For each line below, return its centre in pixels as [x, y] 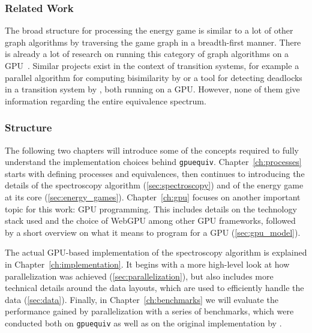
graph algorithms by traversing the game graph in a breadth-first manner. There [153, 42]
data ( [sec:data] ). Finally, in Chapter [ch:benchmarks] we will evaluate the [142, 299]
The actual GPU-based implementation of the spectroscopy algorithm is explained [156, 252]
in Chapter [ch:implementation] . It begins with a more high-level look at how [147, 264]
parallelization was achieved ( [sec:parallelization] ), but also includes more [139, 276]
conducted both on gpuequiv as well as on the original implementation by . [143, 322]
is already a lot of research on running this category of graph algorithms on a [147, 54]
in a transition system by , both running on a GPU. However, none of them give [152, 89]
